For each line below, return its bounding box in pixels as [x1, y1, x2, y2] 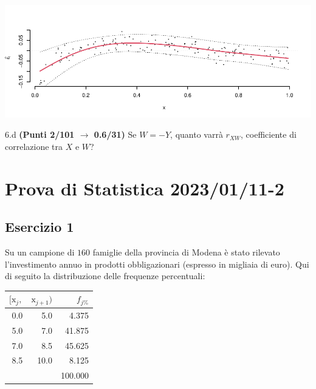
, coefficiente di [241, 128, 297, 141]
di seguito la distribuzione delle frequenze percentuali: [5, 269, 205, 282]
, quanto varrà [170, 128, 223, 141]
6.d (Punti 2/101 [5, 128, 75, 141]
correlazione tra [5, 140, 63, 152]
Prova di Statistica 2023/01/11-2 [5, 175, 284, 200]
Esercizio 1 [5, 217, 74, 236]
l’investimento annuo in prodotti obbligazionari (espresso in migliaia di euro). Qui [5, 257, 309, 270]
